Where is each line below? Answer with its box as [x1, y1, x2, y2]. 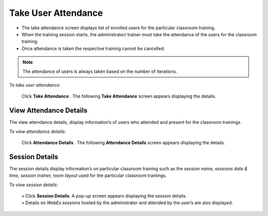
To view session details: [9, 181, 58, 188]
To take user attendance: [9, 82, 61, 88]
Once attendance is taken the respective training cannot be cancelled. [21, 45, 165, 52]
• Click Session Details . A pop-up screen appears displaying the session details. [21, 193, 187, 199]
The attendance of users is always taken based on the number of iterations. [22, 68, 177, 74]
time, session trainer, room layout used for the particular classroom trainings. [9, 172, 167, 178]
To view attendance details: [9, 128, 67, 134]
